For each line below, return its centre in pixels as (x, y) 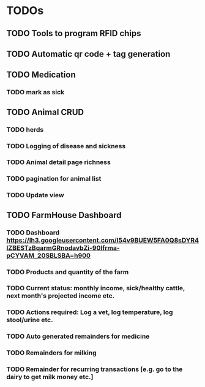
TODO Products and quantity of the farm (68, 272)
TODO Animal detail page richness (59, 162)
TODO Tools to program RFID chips (74, 33)
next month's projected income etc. (61, 296)
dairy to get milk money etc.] (50, 377)
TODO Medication (41, 75)
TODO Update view (35, 195)
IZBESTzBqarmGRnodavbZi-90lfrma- (63, 247)
